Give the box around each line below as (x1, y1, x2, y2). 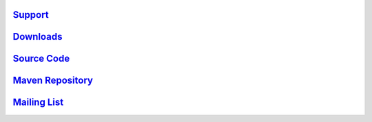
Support (12, 9, 49, 21)
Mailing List (12, 97, 64, 108)
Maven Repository (12, 75, 93, 86)
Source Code (12, 53, 70, 64)
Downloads (12, 31, 63, 42)
